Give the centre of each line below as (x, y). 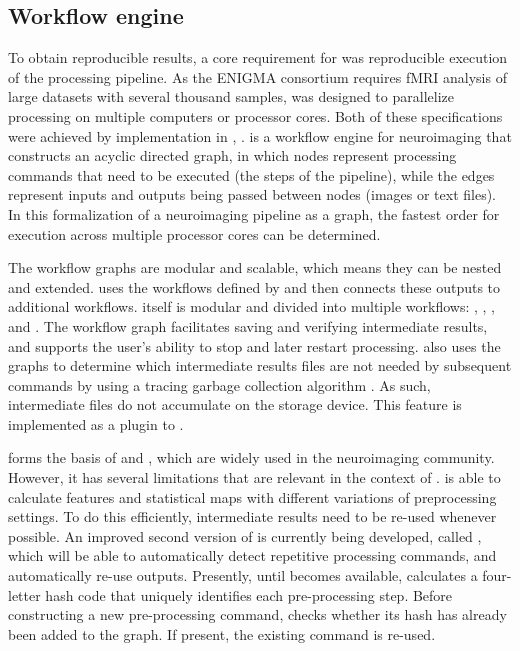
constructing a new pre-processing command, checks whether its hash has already (257, 614)
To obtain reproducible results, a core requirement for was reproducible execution (258, 57)
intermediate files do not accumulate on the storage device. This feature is (235, 404)
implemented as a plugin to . (96, 423)
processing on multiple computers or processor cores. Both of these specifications (255, 115)
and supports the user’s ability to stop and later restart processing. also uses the (254, 345)
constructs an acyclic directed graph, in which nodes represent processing (232, 155)
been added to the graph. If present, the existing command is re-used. (222, 633)
